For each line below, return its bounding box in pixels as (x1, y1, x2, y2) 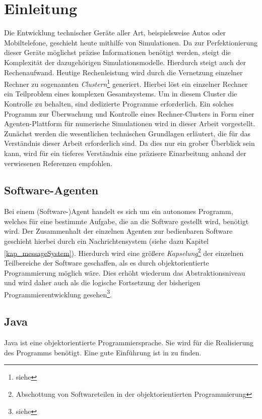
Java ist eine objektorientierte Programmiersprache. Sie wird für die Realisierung (4, 337, 254, 348)
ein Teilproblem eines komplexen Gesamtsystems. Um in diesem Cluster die (4, 88, 237, 99)
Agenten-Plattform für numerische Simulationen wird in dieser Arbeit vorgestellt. (4, 118, 255, 129)
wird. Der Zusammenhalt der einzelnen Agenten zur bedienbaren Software (4, 226, 233, 236)
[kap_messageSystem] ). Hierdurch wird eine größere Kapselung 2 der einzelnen (4, 246, 244, 258)
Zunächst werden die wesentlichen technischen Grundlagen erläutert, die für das (4, 128, 251, 138)
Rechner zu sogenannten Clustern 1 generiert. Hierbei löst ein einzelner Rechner (4, 77, 248, 89)
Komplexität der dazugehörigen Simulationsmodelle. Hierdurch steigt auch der (4, 57, 246, 67)
